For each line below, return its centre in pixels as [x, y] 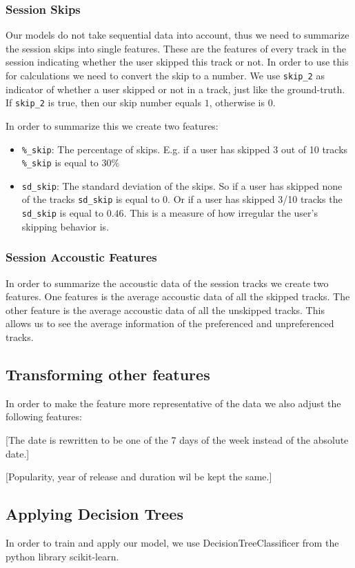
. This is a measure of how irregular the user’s [221, 213]
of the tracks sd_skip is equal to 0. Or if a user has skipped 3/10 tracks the [182, 199]
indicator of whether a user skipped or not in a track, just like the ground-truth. [175, 89]
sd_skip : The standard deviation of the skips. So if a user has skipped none [182, 185]
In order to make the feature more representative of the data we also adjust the [173, 403]
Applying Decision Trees [94, 514]
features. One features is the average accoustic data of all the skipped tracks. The [178, 296]
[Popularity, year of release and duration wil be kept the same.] [139, 477]
